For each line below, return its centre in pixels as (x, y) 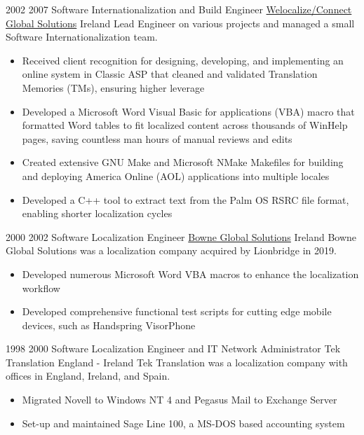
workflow (41, 288)
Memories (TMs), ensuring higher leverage (113, 87)
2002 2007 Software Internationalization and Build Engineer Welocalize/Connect (179, 9)
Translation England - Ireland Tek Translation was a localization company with (177, 362)
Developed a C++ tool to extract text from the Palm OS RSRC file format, (186, 199)
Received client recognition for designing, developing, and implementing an (183, 60)
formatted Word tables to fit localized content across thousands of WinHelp (185, 125)
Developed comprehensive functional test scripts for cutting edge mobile (177, 311)
